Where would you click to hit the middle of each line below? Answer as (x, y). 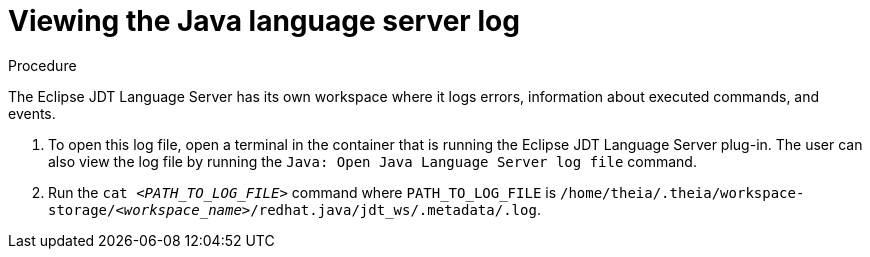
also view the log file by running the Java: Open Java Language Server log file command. (372, 161)
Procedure (42, 65)
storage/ (82, 209)
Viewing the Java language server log (264, 21)
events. (32, 113)
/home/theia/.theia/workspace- (682, 192)
